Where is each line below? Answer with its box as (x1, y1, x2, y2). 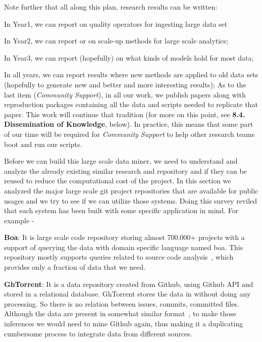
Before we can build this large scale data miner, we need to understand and (4, 156, 238, 166)
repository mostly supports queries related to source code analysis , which (4, 252, 234, 262)
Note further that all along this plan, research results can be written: (4, 2, 218, 12)
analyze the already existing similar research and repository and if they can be (4, 165, 247, 176)
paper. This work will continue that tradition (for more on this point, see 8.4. (4, 109, 245, 119)
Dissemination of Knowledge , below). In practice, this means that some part (4, 119, 253, 129)
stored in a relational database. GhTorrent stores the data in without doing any (4, 288, 251, 299)
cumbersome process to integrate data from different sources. (4, 328, 192, 338)
